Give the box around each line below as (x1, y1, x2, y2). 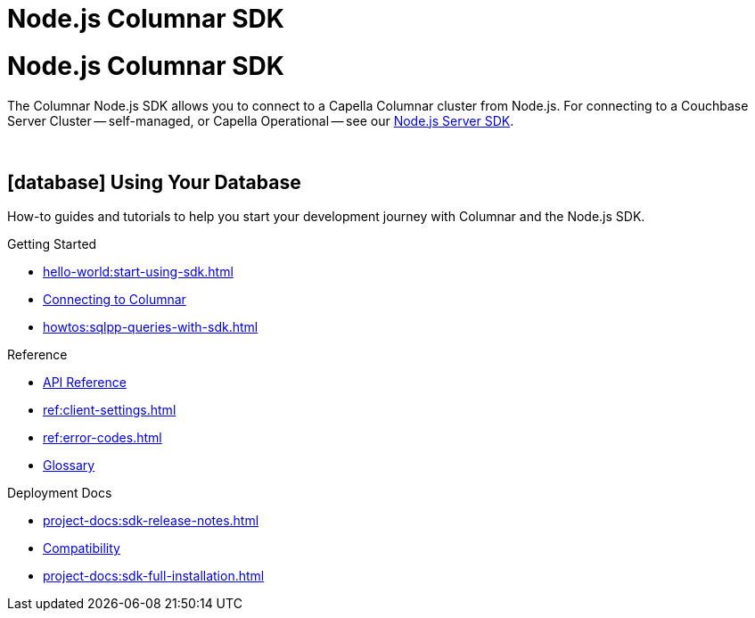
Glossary (43, 457, 95, 474)
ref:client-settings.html (43, 402, 176, 418)
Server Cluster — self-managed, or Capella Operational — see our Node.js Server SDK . (7, 112, 514, 128)
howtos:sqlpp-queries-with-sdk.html (43, 319, 259, 335)
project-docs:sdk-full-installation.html (43, 568, 265, 584)
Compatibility (43, 540, 120, 556)
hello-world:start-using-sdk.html (43, 264, 234, 280)
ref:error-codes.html (43, 430, 162, 446)
